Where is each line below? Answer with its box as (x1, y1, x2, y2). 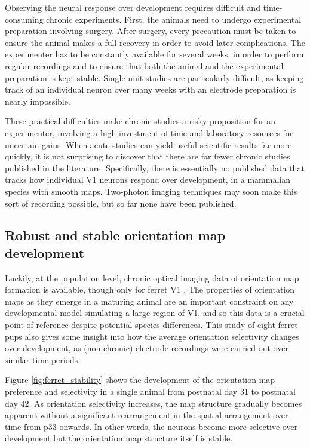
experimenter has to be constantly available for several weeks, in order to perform (5, 48, 304, 60)
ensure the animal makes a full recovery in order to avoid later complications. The (5, 36, 305, 48)
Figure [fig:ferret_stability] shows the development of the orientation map (5, 373, 275, 386)
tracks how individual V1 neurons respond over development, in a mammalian (5, 173, 290, 186)
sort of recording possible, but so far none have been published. (5, 197, 237, 209)
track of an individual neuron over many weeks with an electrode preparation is (5, 83, 296, 96)
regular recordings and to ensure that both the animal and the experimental (5, 59, 284, 72)
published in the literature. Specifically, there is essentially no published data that (5, 161, 305, 174)
